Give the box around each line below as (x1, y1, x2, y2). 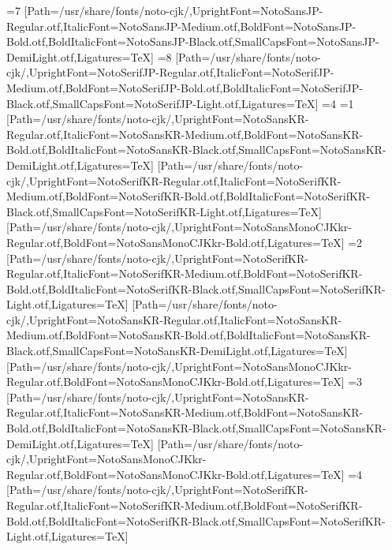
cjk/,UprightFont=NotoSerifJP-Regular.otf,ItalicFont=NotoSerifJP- (6, 64, 334, 80)
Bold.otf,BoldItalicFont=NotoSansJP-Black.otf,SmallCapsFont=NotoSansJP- (6, 33, 379, 50)
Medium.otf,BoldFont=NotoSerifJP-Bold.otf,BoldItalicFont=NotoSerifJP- (6, 79, 363, 95)
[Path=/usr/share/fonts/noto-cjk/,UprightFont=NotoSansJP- (24, 2, 323, 18)
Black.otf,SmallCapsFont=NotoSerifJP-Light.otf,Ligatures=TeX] (6, 95, 319, 111)
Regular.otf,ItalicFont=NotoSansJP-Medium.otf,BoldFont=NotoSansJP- (6, 17, 357, 34)
